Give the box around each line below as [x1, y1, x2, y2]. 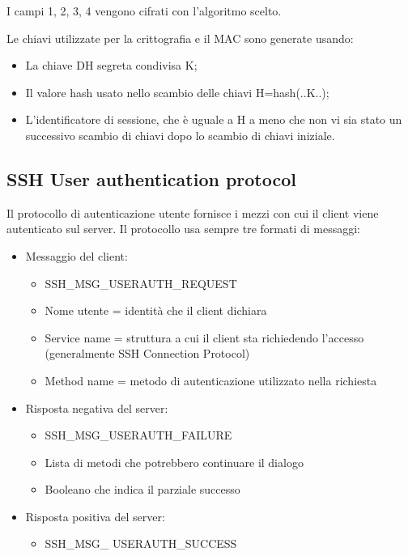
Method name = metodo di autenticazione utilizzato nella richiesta [45, 371, 377, 388]
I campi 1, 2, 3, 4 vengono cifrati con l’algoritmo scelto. [6, 2, 282, 19]
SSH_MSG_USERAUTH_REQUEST [45, 274, 237, 291]
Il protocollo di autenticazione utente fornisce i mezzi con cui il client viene [6, 204, 379, 221]
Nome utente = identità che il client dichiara [45, 302, 267, 319]
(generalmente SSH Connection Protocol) [45, 345, 250, 362]
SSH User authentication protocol [6, 166, 297, 191]
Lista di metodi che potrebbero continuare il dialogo [45, 453, 304, 470]
